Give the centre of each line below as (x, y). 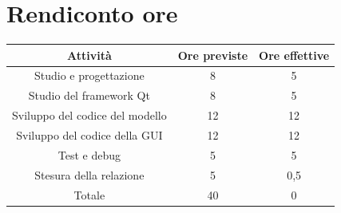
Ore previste (213, 55)
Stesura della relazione (89, 174)
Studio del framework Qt (89, 95)
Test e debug (89, 154)
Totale (89, 194)
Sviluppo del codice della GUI (89, 135)
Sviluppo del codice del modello (89, 115)
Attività (89, 55)
